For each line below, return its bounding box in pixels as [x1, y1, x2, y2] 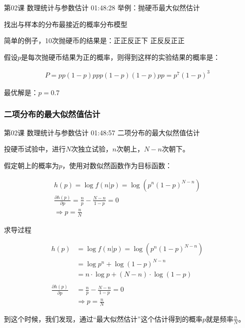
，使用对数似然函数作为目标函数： [62, 160, 172, 170]
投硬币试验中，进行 [4, 144, 66, 154]
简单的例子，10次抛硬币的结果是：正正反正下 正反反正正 [4, 35, 185, 46]
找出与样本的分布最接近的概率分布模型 [4, 19, 127, 29]
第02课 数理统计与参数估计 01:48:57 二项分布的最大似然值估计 [4, 127, 200, 137]
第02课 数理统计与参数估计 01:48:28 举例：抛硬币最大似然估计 [4, 2, 200, 12]
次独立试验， [71, 144, 113, 154]
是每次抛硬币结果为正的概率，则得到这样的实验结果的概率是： [21, 51, 220, 62]
